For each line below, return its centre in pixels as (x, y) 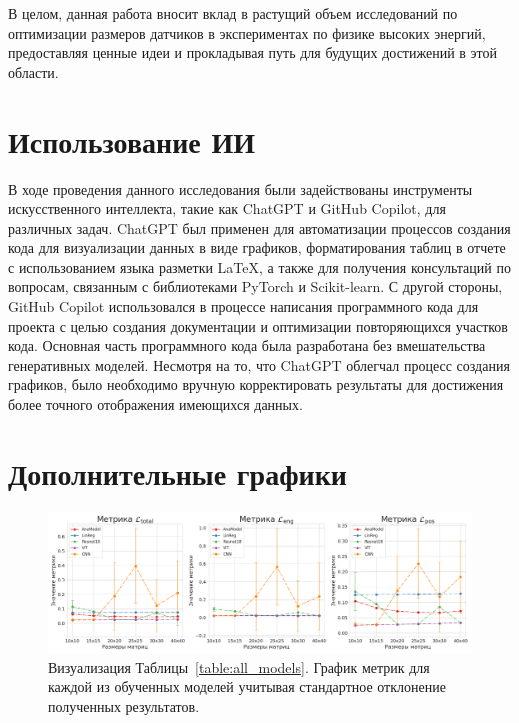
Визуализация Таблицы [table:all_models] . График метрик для (239, 666)
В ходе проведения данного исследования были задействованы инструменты (240, 188)
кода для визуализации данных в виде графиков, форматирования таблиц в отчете (257, 247)
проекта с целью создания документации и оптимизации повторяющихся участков (258, 325)
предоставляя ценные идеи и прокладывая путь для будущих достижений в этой (253, 52)
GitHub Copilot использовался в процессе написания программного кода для (243, 306)
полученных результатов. (124, 705)
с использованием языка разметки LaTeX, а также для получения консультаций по (259, 266)
